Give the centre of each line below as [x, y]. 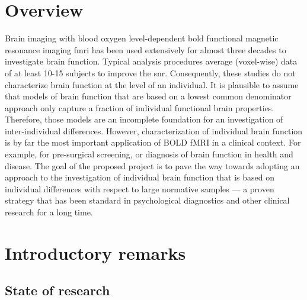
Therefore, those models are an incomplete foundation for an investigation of [144, 119]
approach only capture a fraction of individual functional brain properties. [140, 107]
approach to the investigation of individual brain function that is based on [140, 177]
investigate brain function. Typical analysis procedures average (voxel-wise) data [151, 61]
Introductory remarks [95, 252]
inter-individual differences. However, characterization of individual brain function [154, 130]
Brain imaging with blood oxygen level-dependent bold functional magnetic [142, 38]
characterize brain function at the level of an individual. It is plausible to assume [152, 84]
